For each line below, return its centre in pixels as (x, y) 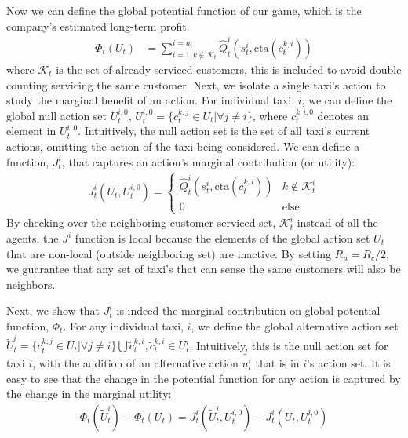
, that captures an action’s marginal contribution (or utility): (208, 161)
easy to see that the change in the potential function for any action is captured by (204, 378)
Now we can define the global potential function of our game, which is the (184, 10)
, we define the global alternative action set (295, 325)
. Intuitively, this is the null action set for (289, 345)
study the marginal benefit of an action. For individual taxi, (151, 100)
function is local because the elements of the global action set (222, 238)
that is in (277, 363)
